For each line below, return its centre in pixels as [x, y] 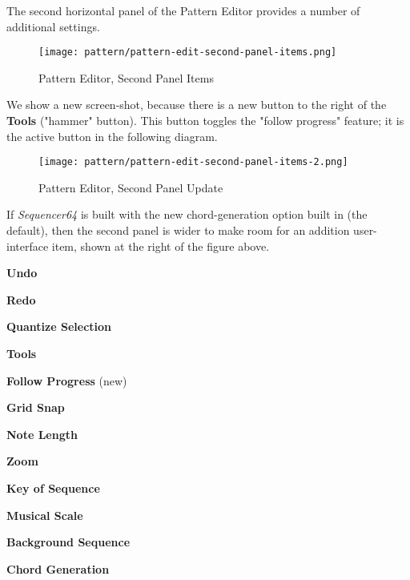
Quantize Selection [59, 326]
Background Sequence [68, 542]
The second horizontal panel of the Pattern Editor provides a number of [183, 10]
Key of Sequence [53, 488]
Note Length [42, 434]
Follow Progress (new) [67, 380]
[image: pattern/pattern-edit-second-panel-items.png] [188, 52]
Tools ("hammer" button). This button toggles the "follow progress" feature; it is [205, 121]
